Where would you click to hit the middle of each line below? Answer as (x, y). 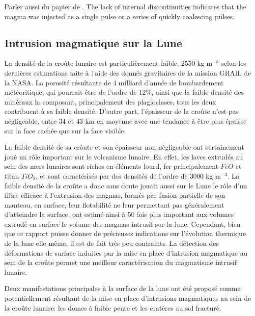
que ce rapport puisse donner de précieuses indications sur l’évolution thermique (125, 233)
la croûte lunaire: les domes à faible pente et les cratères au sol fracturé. (113, 307)
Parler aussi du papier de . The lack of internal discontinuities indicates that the (125, 6)
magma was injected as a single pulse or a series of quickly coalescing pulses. (120, 16)
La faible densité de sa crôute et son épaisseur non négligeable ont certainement (124, 147)
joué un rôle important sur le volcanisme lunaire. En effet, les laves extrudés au (124, 156)
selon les (234, 63)
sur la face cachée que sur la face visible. (65, 130)
